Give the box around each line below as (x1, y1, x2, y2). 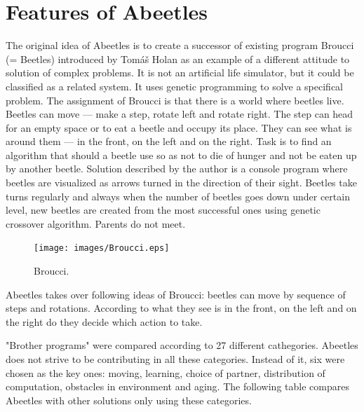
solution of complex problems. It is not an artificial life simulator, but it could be (6, 65, 354, 80)
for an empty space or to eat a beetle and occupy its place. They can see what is (6, 120, 352, 135)
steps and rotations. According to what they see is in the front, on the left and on (6, 301, 357, 315)
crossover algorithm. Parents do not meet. (6, 216, 186, 231)
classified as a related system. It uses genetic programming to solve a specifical (6, 78, 343, 93)
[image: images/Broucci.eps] (34, 243, 170, 254)
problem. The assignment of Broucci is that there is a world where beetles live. (6, 92, 344, 107)
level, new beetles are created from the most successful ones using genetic (6, 202, 321, 217)
